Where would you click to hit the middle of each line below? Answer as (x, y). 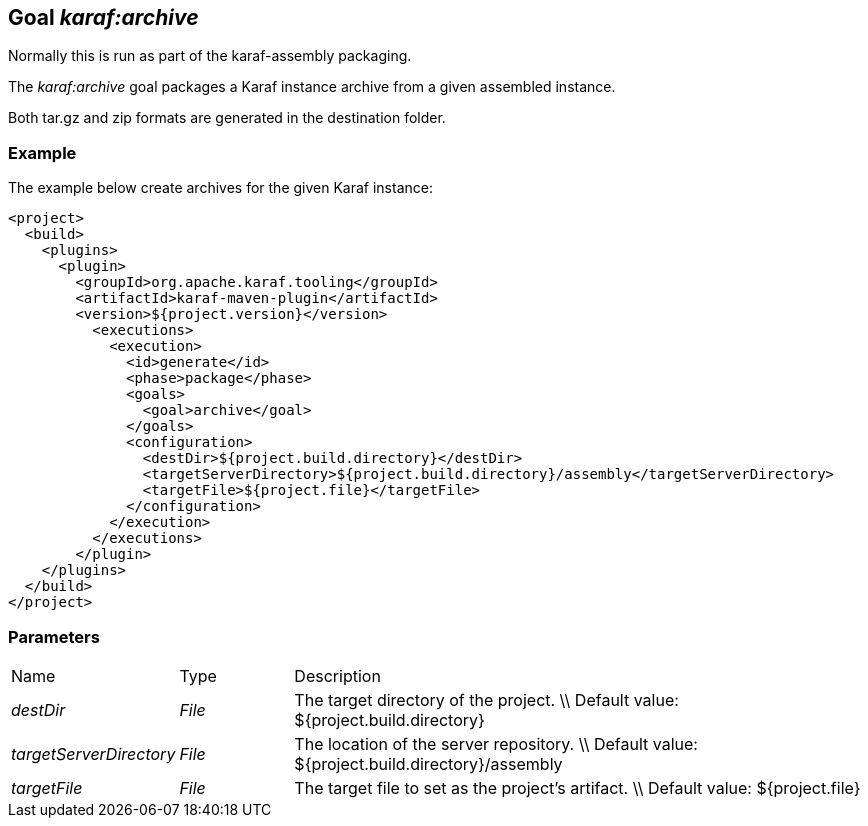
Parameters (54, 636)
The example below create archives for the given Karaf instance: (220, 188)
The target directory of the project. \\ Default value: (486, 699)
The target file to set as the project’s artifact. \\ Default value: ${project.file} (577, 787)
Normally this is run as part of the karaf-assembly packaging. (210, 56)
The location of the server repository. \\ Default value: (496, 743)
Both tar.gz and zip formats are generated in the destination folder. (227, 118)
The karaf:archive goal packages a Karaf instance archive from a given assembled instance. (312, 87)
